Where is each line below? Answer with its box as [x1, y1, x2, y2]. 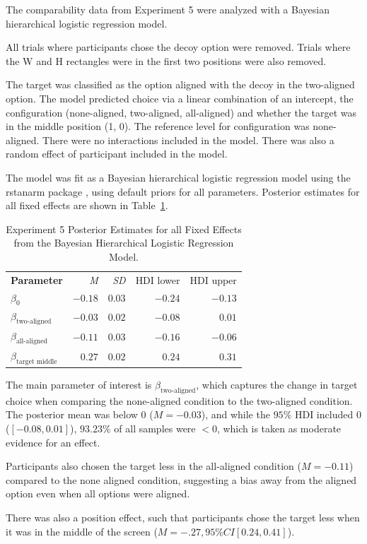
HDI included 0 [294, 407, 361, 422]
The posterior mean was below [6, 407, 138, 422]
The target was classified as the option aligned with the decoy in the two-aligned [6, 77, 355, 92]
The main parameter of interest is [6, 377, 152, 392]
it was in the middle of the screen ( [6, 524, 158, 538]
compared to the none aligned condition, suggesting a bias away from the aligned [6, 472, 357, 487]
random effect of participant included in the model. [6, 146, 228, 161]
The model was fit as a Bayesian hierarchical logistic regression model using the [6, 170, 351, 184]
